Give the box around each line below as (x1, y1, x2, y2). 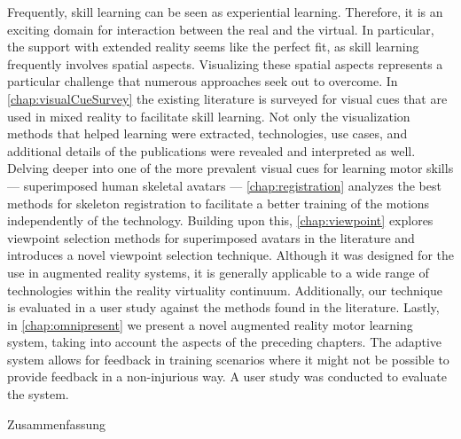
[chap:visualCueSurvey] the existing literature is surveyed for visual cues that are (7, 89, 448, 107)
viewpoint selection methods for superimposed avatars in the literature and (7, 228, 415, 247)
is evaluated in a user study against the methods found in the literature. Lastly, (7, 298, 440, 317)
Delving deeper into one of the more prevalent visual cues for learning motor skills (7, 159, 454, 177)
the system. (7, 385, 69, 404)
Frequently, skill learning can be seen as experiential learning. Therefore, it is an (7, 3, 443, 20)
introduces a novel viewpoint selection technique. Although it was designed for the (7, 246, 454, 264)
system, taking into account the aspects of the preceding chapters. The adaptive (7, 333, 442, 351)
